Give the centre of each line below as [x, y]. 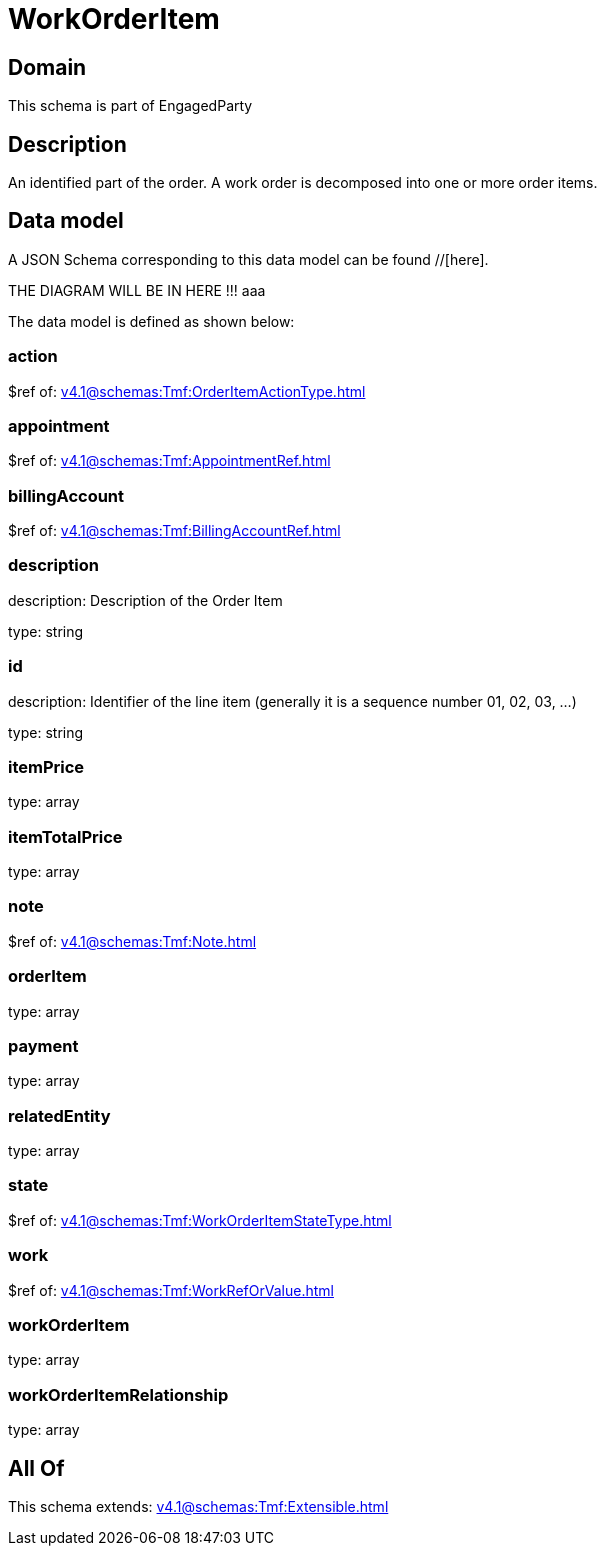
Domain [47, 67]
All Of [36, 1468]
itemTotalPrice [65, 836]
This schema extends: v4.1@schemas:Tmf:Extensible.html [198, 1506]
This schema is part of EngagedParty [130, 106]
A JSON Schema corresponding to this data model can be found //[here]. [248, 259]
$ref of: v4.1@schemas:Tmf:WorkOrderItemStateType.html [200, 1220]
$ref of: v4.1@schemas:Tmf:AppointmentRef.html [169, 461]
